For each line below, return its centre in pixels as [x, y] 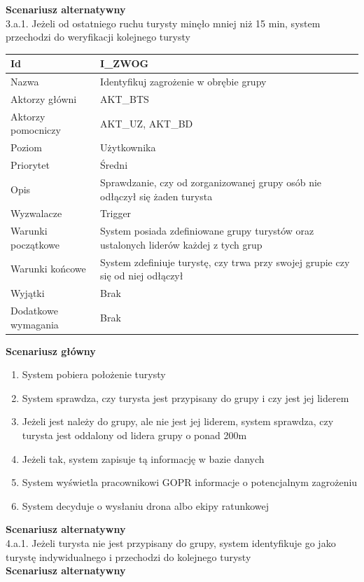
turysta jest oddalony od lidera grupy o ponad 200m [134, 435]
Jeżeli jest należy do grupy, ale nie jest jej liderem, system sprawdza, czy [178, 421]
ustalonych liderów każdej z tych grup [181, 244]
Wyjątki [28, 293]
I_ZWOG [125, 63]
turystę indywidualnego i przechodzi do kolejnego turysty [128, 556]
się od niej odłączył [142, 276]
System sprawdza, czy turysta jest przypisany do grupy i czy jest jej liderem [185, 397]
